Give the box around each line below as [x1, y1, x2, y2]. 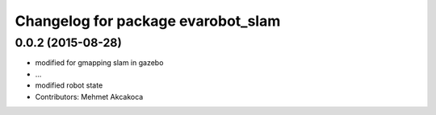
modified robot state [35, 80, 103, 90]
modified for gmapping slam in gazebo [35, 58, 164, 68]
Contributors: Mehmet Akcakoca [35, 92, 144, 101]
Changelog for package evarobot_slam [15, 12, 281, 30]
